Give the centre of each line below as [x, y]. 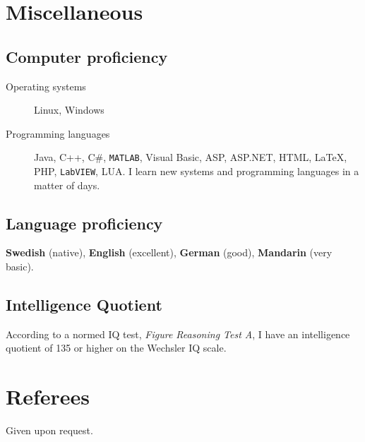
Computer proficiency [87, 56]
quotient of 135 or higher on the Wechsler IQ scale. [116, 348]
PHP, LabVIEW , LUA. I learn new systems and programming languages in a [197, 171]
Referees [48, 396]
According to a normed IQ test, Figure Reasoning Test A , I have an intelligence [178, 334]
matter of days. [67, 185]
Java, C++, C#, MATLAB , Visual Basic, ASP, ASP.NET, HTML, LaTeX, [191, 157]
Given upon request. [49, 430]
